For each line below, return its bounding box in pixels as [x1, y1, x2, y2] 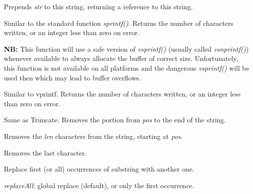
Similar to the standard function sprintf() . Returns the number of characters [4, 18, 233, 28]
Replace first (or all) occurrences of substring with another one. [4, 164, 194, 174]
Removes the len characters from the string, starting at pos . [4, 131, 183, 141]
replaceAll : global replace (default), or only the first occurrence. [4, 180, 194, 190]
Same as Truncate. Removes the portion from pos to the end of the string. [4, 115, 226, 125]
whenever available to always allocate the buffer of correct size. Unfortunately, [4, 53, 238, 63]
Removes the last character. [4, 147, 87, 157]
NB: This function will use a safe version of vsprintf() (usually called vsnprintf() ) [4, 43, 249, 54]
